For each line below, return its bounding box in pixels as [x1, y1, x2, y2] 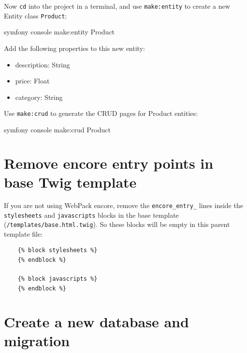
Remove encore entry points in [4, 153, 214, 173]
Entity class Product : [4, 10, 67, 20]
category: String [15, 92, 63, 102]
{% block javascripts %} [17, 275, 98, 283]
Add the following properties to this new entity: [4, 43, 145, 53]
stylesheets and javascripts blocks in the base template [4, 209, 179, 220]
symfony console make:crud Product [4, 124, 111, 134]
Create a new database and [4, 311, 189, 331]
